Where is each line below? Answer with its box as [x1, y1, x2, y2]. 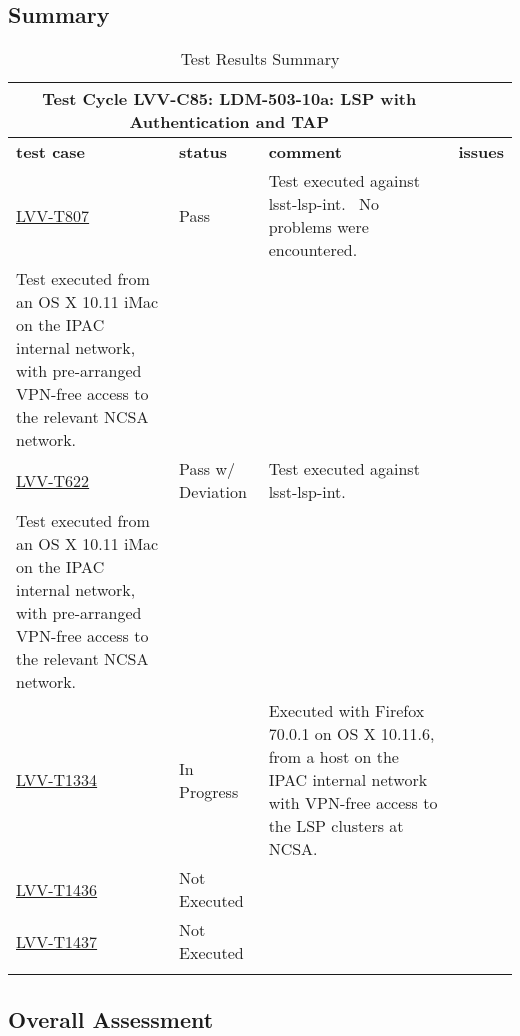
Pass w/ [179, 457, 235, 481]
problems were [268, 215, 369, 239]
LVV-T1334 [16, 768, 98, 792]
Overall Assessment [8, 1003, 214, 1034]
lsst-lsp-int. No [268, 192, 380, 216]
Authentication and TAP [129, 110, 329, 134]
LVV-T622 [16, 468, 90, 492]
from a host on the [268, 745, 399, 769]
